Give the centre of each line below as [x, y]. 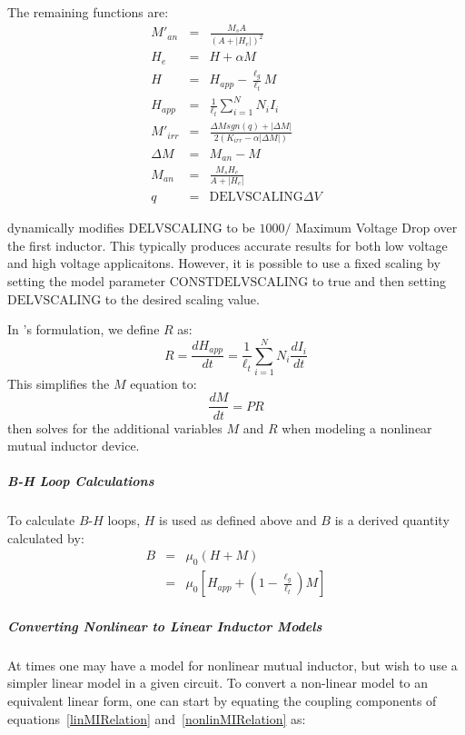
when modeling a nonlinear [357, 427]
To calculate [41, 520]
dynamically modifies [66, 228]
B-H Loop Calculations [81, 481]
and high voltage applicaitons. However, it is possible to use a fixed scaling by [224, 263]
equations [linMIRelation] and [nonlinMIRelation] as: [157, 718]
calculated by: [46, 537]
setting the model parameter [86, 280]
